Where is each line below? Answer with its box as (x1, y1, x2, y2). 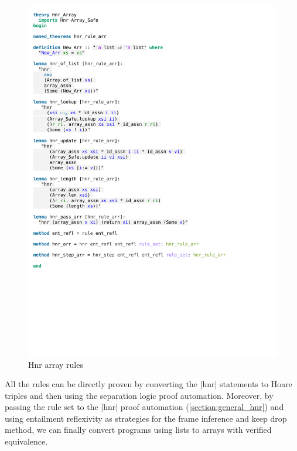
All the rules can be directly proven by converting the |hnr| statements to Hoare (5, 378, 292, 390)
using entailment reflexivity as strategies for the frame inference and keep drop (5, 412, 287, 424)
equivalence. (5, 435, 48, 447)
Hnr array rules (28, 358, 83, 370)
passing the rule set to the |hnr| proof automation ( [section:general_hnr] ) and (5, 401, 284, 413)
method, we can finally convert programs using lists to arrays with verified (5, 423, 272, 436)
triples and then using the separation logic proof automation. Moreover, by (5, 389, 274, 401)
